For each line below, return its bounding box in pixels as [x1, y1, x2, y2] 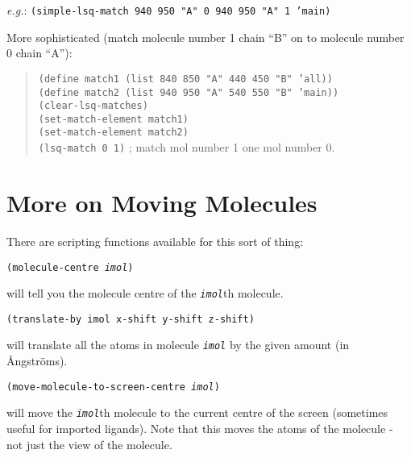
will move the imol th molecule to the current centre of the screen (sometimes [6, 404, 388, 421]
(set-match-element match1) [38, 113, 189, 125]
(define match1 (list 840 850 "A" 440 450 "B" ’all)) [38, 73, 333, 85]
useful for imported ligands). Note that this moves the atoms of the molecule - [6, 420, 393, 437]
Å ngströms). [6, 352, 68, 369]
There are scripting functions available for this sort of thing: [6, 232, 304, 249]
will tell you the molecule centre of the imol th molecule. [6, 285, 284, 302]
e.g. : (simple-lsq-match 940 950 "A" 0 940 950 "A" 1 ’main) [6, 2, 331, 18]
